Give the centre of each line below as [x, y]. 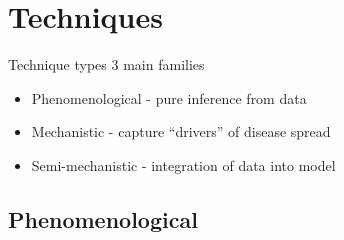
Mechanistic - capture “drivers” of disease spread [181, 131]
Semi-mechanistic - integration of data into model [183, 164]
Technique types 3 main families [106, 64]
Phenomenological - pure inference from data [169, 97]
